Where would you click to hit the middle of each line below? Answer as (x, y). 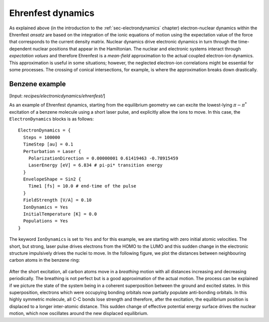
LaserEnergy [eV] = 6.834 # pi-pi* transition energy (95, 165)
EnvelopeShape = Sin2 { (52, 179)
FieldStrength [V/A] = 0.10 (58, 200)
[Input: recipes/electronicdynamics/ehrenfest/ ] (57, 96)
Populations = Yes (46, 221)
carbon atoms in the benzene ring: (45, 260)
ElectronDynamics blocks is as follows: (52, 119)
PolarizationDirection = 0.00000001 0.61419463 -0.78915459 (103, 158)
